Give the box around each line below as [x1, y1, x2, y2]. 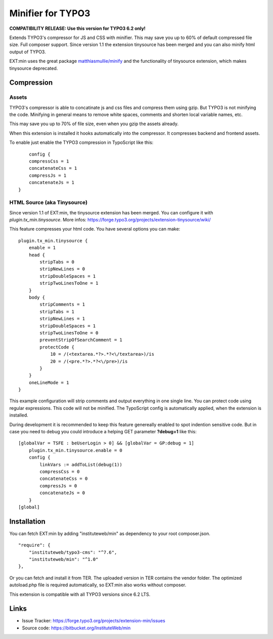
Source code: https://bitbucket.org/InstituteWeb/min [22, 625, 131, 631]
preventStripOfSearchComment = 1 [39, 337, 122, 343]
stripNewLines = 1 [39, 316, 85, 322]
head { [28, 252, 45, 258]
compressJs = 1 [28, 172, 67, 178]
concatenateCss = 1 [28, 165, 77, 171]
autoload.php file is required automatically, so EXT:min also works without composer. [9, 582, 187, 588]
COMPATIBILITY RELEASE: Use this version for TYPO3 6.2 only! [9, 25, 146, 31]
